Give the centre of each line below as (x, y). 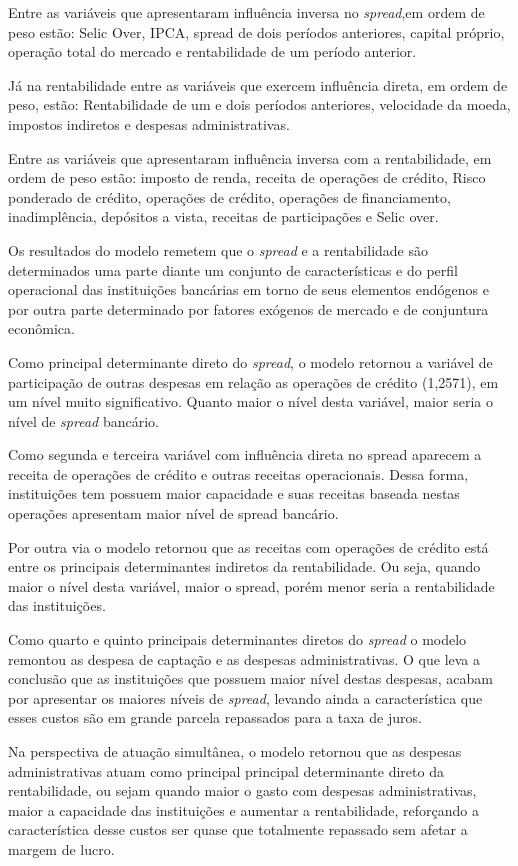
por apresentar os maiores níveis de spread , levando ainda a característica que (245, 697)
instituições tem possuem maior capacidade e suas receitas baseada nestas (234, 493)
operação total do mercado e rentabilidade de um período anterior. (212, 51)
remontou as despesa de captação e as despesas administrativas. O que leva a (244, 658)
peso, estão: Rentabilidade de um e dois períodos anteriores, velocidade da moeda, (259, 104)
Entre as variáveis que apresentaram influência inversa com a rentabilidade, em (250, 157)
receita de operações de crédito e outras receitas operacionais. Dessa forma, (238, 473)
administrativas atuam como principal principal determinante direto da (226, 770)
